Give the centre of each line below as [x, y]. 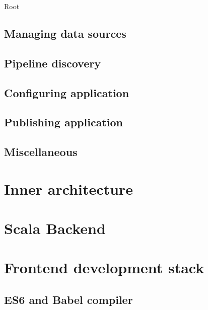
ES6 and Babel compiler [68, 300]
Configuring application [67, 92]
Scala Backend [55, 228]
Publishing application [63, 122]
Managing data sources [65, 33]
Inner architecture [68, 188]
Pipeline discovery [52, 63]
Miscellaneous [41, 152]
